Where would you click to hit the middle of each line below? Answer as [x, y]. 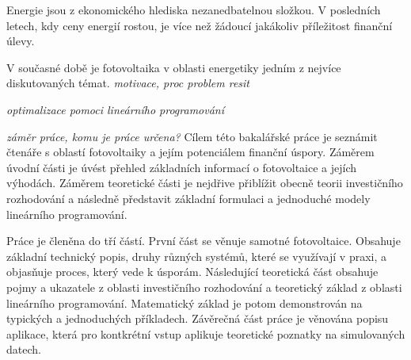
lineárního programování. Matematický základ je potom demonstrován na [185, 303]
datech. [24, 349]
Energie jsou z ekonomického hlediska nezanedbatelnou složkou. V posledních [194, 10]
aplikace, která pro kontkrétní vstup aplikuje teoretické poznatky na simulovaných [206, 333]
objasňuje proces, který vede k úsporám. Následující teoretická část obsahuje [192, 272]
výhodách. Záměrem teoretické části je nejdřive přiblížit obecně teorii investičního [205, 183]
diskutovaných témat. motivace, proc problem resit [128, 83]
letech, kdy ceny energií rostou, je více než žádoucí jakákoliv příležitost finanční [200, 25]
